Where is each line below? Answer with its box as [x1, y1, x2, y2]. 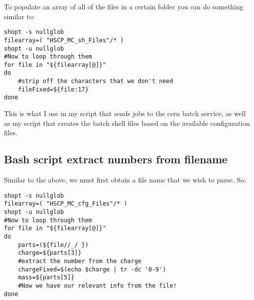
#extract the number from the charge [18, 257, 142, 265]
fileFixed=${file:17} [18, 86, 89, 93]
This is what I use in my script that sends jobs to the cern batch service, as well [4, 108, 246, 119]
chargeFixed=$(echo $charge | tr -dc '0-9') [18, 266, 166, 273]
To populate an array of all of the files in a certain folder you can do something [4, 1, 244, 11]
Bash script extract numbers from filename [4, 151, 228, 167]
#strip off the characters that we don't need [18, 78, 173, 85]
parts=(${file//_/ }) [18, 241, 89, 248]
